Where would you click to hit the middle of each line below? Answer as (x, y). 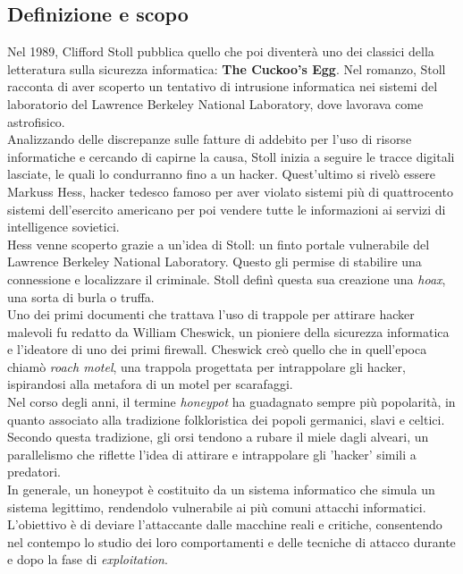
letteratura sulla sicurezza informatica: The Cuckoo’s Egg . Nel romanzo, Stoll (227, 68)
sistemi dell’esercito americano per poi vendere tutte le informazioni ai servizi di (227, 209)
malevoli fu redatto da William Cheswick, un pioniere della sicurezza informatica (228, 331)
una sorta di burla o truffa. (81, 296)
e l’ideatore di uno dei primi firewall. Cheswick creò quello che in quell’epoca (217, 349)
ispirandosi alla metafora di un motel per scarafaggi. (150, 384)
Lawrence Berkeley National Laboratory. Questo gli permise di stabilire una (215, 262)
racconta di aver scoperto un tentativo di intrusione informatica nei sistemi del (223, 86)
